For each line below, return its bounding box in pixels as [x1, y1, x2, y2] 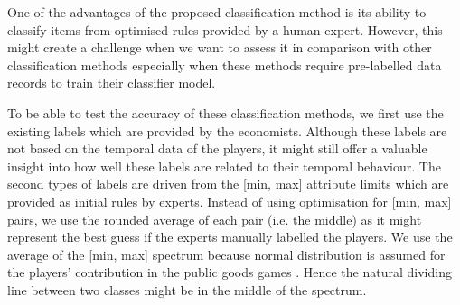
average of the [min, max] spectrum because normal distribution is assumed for [7, 245, 446, 263]
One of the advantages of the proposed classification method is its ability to [7, 3, 427, 21]
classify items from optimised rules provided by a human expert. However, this [7, 20, 443, 39]
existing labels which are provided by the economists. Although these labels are [7, 121, 447, 140]
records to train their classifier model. [7, 73, 216, 92]
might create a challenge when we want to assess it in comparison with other [7, 38, 432, 57]
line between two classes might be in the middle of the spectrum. [7, 280, 367, 299]
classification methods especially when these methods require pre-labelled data [7, 55, 442, 74]
